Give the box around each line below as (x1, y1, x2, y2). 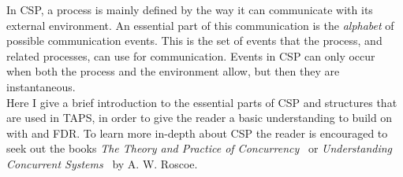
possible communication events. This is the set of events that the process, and (6, 32, 382, 49)
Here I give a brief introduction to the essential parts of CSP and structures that (6, 94, 397, 110)
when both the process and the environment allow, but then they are (6, 63, 340, 79)
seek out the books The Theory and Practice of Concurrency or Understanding (6, 140, 393, 157)
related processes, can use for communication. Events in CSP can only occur (6, 47, 375, 64)
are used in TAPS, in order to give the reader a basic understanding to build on (6, 109, 393, 126)
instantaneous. (6, 78, 76, 94)
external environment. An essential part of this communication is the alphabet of (6, 17, 394, 33)
